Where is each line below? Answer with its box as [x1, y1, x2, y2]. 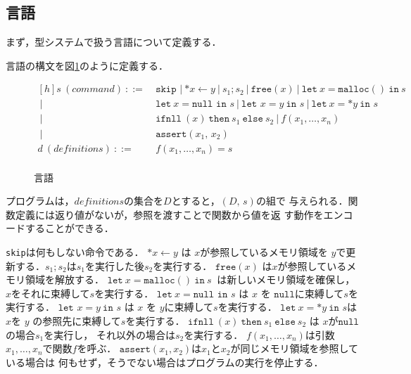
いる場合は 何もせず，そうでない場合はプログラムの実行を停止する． [6, 354, 324, 369]
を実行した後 [85, 258, 145, 273]
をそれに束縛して [11, 285, 90, 300]
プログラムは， [6, 193, 75, 208]
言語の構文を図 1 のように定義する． [6, 58, 168, 72]
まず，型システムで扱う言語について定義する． [6, 34, 222, 49]
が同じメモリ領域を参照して [230, 341, 359, 356]
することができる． [25, 221, 114, 236]
